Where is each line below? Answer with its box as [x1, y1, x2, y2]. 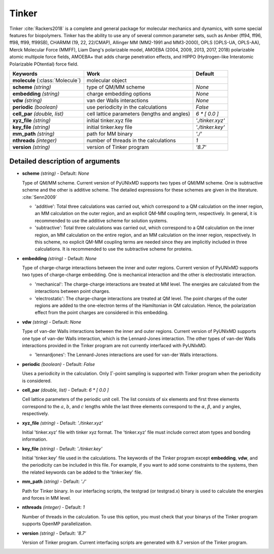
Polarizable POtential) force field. [9, 61, 79, 67]
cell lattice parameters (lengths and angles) [86, 110, 190, 117]
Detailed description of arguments [9, 157, 120, 166]
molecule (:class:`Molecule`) [12, 77, 81, 84]
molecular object [86, 77, 127, 84]
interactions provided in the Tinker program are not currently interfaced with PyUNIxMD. [22, 343, 207, 348]
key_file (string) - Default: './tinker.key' [22, 445, 102, 452]
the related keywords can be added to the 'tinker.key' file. [22, 469, 143, 475]
